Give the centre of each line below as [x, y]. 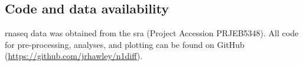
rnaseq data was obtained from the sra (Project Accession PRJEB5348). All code [152, 33]
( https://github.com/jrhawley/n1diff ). [74, 56]
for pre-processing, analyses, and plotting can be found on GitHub [125, 44]
